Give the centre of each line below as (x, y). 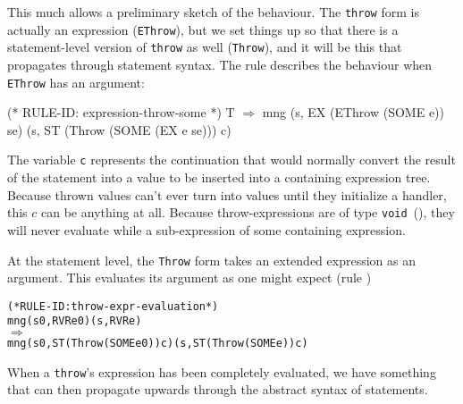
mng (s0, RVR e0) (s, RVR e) (75, 321)
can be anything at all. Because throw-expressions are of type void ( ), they (248, 212)
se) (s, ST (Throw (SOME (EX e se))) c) (119, 129)
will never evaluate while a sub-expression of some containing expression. (206, 229)
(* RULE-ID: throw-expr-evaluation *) (113, 306)
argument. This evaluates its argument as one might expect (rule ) (189, 278)
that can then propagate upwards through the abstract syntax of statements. (218, 389)
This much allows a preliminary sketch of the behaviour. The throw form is (213, 12)
